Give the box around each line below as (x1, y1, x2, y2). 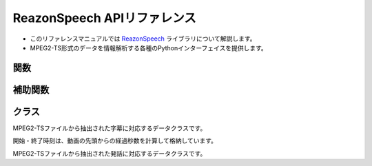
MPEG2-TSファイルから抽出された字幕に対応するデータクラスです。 (12, 124, 207, 132)
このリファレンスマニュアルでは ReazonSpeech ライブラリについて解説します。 (30, 34, 256, 43)
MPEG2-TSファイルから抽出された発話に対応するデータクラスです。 (12, 149, 207, 158)
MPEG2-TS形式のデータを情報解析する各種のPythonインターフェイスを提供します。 (30, 43, 268, 52)
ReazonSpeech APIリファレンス (12, 10, 196, 25)
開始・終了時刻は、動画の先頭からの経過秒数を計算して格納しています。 (12, 136, 217, 145)
